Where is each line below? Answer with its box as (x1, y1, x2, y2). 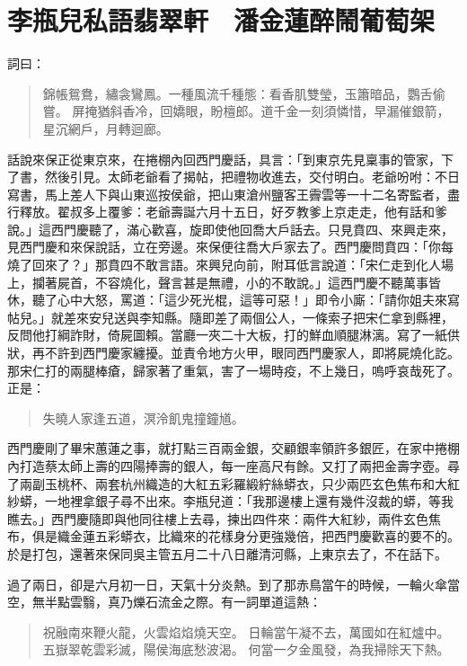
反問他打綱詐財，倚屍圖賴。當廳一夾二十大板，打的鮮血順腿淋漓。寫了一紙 (7, 325, 447, 344)
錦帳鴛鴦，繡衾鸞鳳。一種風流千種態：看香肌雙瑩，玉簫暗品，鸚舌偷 (42, 84, 445, 102)
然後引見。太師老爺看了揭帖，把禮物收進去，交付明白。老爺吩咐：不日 (44, 167, 460, 186)
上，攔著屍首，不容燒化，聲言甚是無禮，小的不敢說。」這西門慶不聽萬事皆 (7, 272, 441, 291)
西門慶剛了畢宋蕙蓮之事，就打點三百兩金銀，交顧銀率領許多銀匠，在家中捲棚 (7, 439, 460, 457)
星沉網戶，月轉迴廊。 (42, 119, 169, 138)
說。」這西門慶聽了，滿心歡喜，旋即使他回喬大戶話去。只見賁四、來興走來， (7, 219, 454, 238)
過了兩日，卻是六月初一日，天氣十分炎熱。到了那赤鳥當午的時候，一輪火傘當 (7, 574, 460, 593)
